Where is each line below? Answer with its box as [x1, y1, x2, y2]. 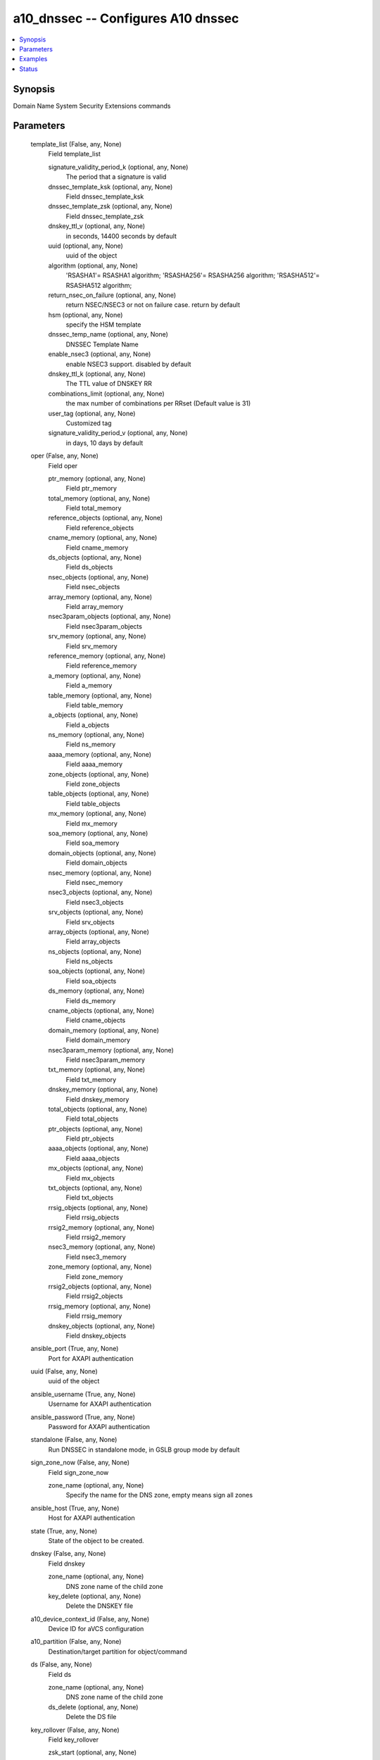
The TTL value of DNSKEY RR [65, 379, 153, 388]
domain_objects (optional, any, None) [48, 848, 156, 857]
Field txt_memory [65, 1075, 117, 1083]
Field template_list [48, 150, 101, 158]
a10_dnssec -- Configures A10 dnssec [13, 11, 239, 26]
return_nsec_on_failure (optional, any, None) [48, 291, 177, 299]
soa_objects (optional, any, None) [48, 967, 146, 975]
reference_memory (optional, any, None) [48, 651, 166, 660]
